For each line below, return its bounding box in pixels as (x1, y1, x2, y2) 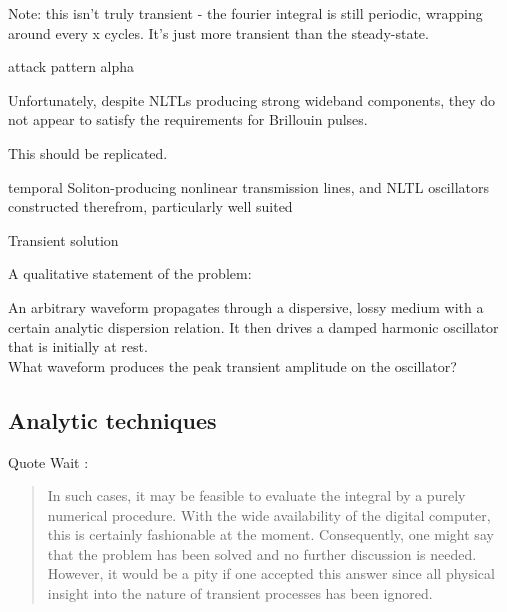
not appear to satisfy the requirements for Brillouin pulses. (8, 109, 368, 130)
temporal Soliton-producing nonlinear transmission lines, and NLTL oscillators (8, 176, 489, 197)
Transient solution (8, 229, 119, 250)
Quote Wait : (8, 451, 89, 472)
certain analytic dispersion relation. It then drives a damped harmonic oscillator (8, 316, 499, 337)
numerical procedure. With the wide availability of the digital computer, (47, 504, 491, 525)
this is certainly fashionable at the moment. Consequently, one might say (47, 524, 494, 545)
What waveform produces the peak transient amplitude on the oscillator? (8, 355, 457, 376)
